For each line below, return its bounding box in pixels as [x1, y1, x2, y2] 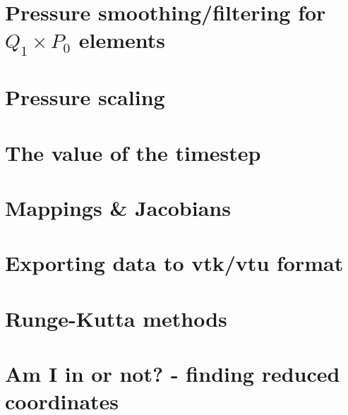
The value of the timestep [5, 138, 261, 167]
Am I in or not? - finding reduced [5, 359, 340, 388]
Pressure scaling [5, 83, 165, 112]
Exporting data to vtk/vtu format [5, 248, 344, 277]
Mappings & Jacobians [5, 193, 231, 222]
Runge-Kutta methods [5, 303, 227, 332]
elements [78, 25, 165, 54]
